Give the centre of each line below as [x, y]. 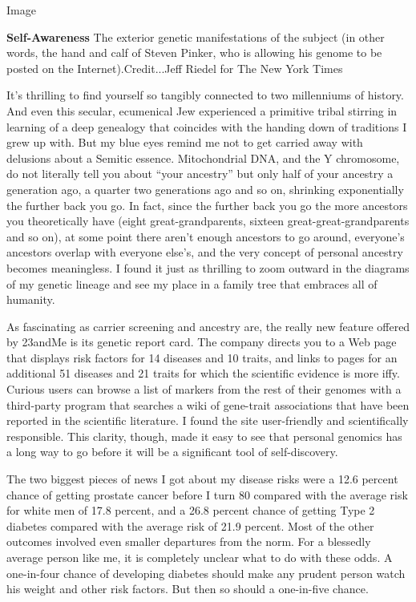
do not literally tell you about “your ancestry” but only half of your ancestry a [200, 174]
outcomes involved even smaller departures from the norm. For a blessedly [189, 541]
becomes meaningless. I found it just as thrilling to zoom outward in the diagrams [208, 267]
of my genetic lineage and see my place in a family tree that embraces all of [192, 283]
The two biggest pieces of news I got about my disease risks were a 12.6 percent [202, 479]
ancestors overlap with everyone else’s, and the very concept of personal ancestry [205, 252]
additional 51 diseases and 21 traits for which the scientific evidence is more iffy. [203, 373]
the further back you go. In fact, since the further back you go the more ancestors [207, 205]
